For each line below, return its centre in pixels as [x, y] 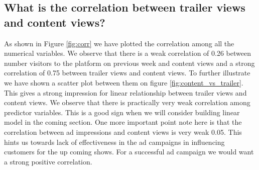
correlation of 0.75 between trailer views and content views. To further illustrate [127, 73]
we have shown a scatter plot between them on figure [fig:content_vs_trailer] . [124, 82]
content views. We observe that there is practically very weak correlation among [127, 102]
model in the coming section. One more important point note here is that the [123, 122]
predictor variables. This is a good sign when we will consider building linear [122, 112]
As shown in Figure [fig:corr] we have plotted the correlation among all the [119, 43]
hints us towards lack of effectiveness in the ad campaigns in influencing [114, 142]
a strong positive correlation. [48, 161]
